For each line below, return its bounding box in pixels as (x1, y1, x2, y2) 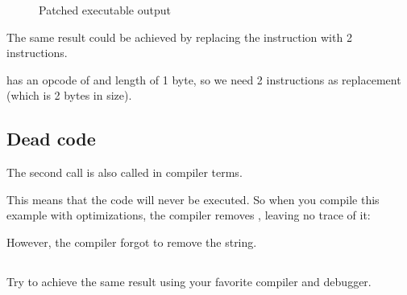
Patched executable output (39, 2, 171, 18)
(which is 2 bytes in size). (6, 87, 132, 104)
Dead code (6, 126, 96, 151)
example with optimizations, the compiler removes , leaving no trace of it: (6, 207, 371, 223)
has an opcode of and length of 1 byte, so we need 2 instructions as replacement (6, 71, 401, 88)
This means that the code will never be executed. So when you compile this (6, 191, 380, 207)
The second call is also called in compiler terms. (6, 164, 243, 181)
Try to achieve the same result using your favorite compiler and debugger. (6, 272, 372, 289)
